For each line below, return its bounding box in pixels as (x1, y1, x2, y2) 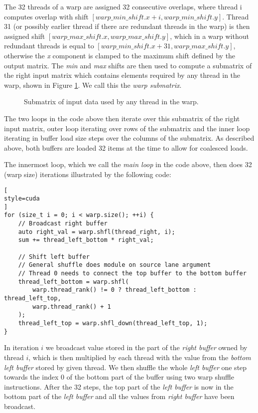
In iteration (4, 342, 39, 353)
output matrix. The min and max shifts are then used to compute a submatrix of (4, 60, 252, 70)
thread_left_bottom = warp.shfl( (18, 278, 129, 285)
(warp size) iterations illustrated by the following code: (4, 169, 171, 179)
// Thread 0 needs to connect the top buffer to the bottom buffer (18, 270, 247, 277)
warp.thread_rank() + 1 (32, 303, 111, 310)
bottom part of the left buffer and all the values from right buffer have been (4, 391, 235, 402)
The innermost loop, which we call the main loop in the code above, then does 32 (4, 159, 252, 170)
